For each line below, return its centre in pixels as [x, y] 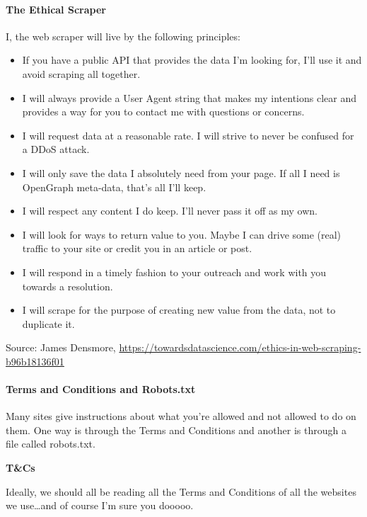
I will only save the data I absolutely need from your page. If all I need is [181, 172]
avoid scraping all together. [81, 73]
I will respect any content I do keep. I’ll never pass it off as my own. [170, 211]
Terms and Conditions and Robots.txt [101, 389]
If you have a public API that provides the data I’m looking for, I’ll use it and [192, 60]
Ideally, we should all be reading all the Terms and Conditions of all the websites [181, 491]
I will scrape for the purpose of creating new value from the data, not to [179, 310]
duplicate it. [48, 323]
